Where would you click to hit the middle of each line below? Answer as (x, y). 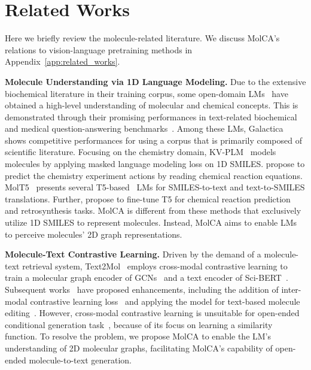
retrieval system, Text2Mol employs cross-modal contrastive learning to (155, 266)
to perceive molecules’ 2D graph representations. (94, 234)
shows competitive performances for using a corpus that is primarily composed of (153, 140)
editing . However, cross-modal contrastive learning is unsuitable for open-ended (152, 313)
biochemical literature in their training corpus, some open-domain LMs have (147, 93)
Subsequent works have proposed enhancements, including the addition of (142, 289)
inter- (291, 289)
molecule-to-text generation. (80, 360)
